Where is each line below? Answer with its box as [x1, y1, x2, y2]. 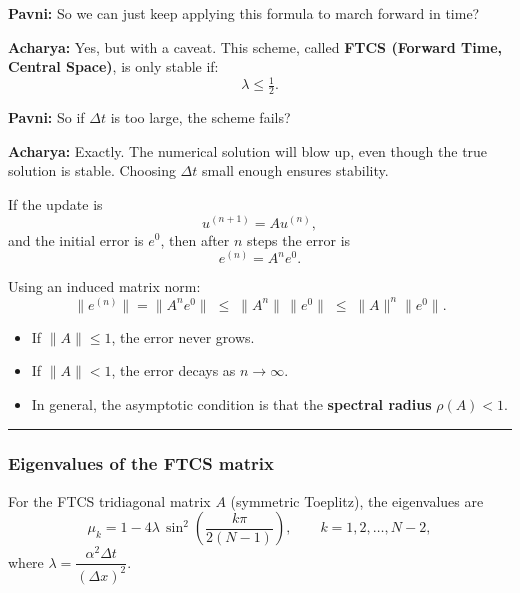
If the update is [8, 193, 103, 214]
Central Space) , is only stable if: [8, 56, 219, 77]
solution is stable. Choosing [8, 160, 176, 181]
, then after [160, 229, 230, 250]
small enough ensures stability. [201, 160, 389, 181]
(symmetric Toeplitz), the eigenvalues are [230, 490, 484, 511]
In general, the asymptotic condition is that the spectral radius [31, 393, 432, 414]
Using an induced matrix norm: [8, 276, 201, 297]
